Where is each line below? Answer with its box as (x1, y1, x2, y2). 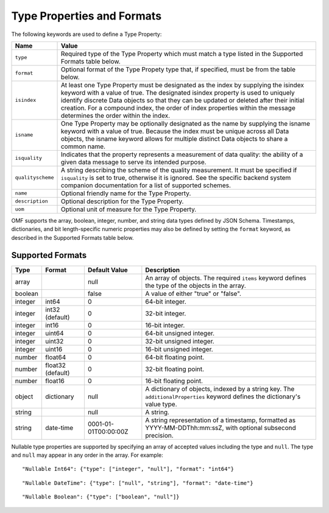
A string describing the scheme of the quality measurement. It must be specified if (60, 165, 297, 174)
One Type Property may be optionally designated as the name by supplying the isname (60, 119, 310, 127)
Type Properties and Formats (11, 9, 161, 23)
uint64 (44, 329, 64, 337)
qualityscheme (15, 174, 54, 181)
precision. (145, 431, 174, 439)
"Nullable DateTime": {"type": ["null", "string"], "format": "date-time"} (22, 479, 253, 486)
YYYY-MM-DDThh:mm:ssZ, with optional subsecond (145, 423, 296, 432)
